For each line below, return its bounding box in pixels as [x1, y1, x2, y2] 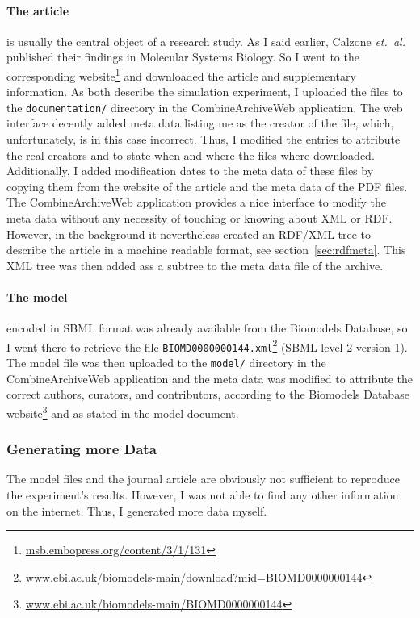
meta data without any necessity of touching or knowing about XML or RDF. [6, 210, 393, 227]
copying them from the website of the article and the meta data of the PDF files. [6, 177, 408, 194]
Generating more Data [6, 439, 157, 459]
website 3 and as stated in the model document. [6, 402, 239, 421]
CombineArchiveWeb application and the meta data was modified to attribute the [6, 370, 414, 386]
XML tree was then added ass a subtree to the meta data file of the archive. [6, 257, 384, 274]
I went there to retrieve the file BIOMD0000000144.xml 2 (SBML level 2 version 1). [6, 336, 408, 355]
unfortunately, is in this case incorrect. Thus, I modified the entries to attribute [6, 131, 401, 148]
